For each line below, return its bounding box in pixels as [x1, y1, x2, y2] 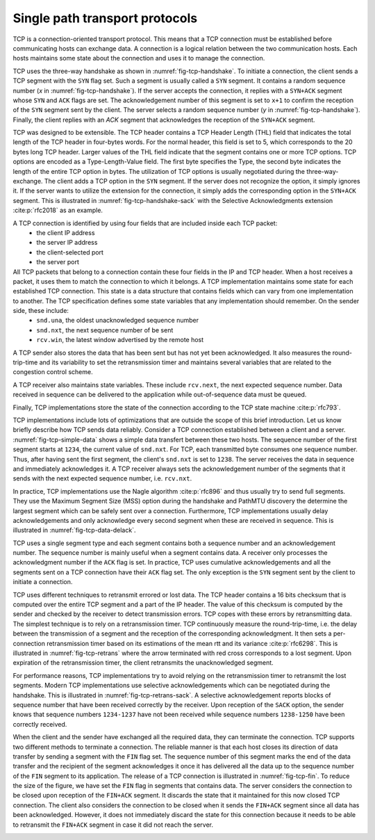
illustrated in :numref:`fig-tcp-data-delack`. [12, 526, 136, 535]
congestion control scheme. [12, 368, 93, 376]
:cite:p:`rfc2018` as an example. [12, 206, 103, 215]
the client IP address [36, 228, 95, 236]
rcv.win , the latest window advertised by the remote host [36, 336, 204, 344]
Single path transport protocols [12, 10, 198, 26]
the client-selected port [36, 248, 104, 257]
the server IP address [36, 239, 98, 247]
